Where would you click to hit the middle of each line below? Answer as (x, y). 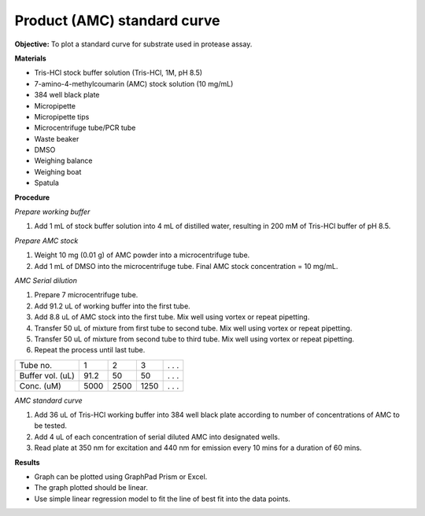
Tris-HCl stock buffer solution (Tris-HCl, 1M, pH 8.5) (118, 73)
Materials (30, 58)
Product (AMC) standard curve (117, 20)
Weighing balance (63, 160)
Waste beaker (57, 138)
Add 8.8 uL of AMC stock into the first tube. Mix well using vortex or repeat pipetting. (172, 317)
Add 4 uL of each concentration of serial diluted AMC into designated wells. (157, 437)
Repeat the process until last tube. (90, 350)
